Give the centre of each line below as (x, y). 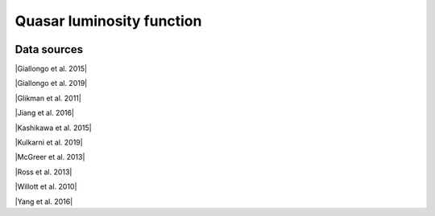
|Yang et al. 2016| (44, 202)
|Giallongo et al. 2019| (51, 84)
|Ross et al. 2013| (43, 172)
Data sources (49, 49)
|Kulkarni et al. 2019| (49, 143)
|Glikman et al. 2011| (48, 98)
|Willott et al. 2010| (46, 187)
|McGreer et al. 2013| (50, 157)
